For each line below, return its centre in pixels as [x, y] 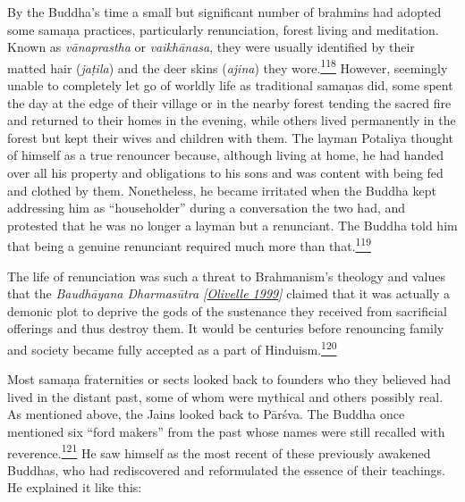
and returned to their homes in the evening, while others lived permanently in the [232, 120]
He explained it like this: [75, 487]
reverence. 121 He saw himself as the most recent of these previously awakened [219, 451]
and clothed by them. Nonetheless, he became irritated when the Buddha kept [222, 190]
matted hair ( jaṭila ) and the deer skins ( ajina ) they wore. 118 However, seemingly [228, 66]
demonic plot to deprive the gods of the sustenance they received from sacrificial [227, 310]
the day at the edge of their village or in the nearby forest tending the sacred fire [229, 102]
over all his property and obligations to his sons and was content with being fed [225, 172]
